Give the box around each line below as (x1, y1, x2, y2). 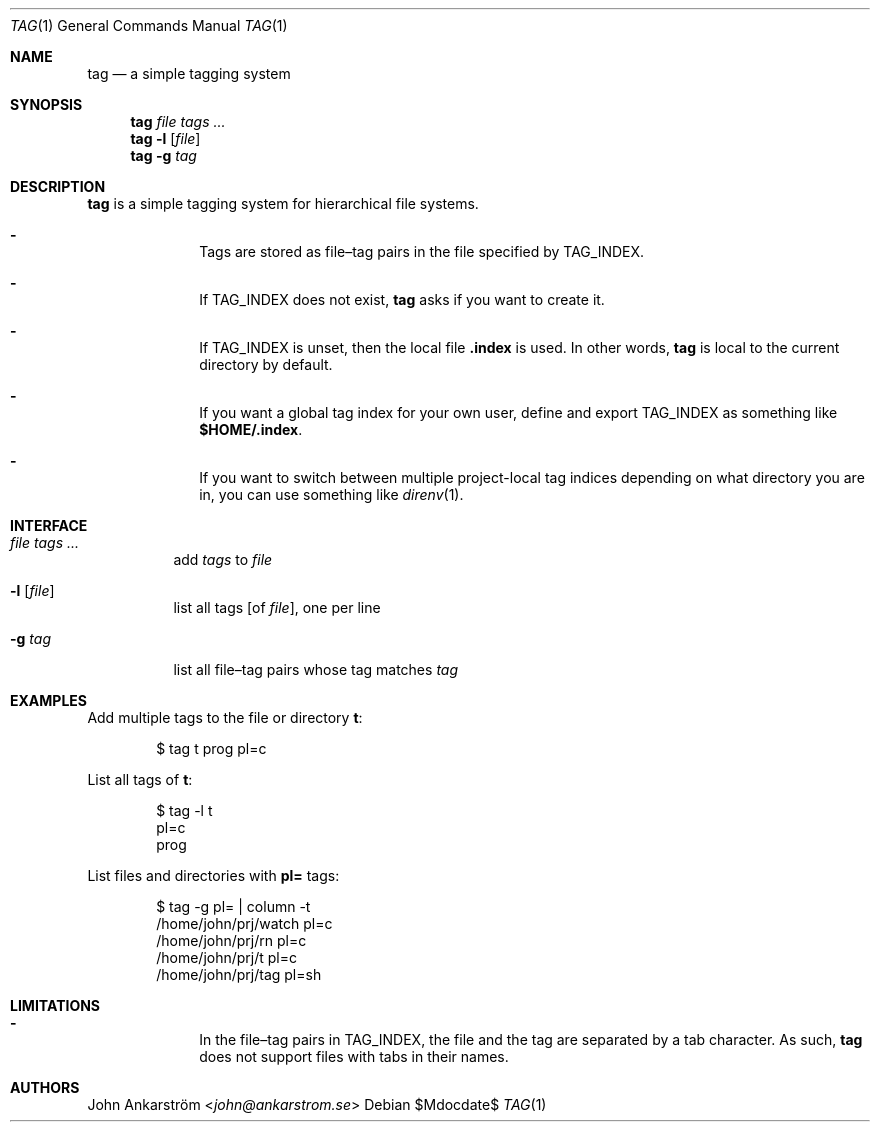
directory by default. (199, 356, 333, 373)
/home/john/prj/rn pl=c (156, 932, 307, 949)
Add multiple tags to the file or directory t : (87, 709, 363, 726)
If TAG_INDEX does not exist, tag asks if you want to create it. (199, 291, 605, 308)
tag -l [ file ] (130, 130, 201, 147)
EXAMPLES (10, 692, 87, 709)
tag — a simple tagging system (87, 65, 291, 82)
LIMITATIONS (10, 997, 101, 1014)
